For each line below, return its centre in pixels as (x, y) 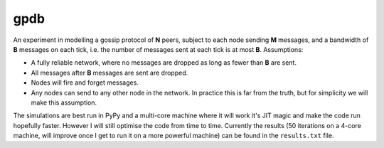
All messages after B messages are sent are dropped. (110, 73)
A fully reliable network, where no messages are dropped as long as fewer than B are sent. (164, 63)
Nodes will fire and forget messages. (85, 83)
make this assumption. (64, 102)
